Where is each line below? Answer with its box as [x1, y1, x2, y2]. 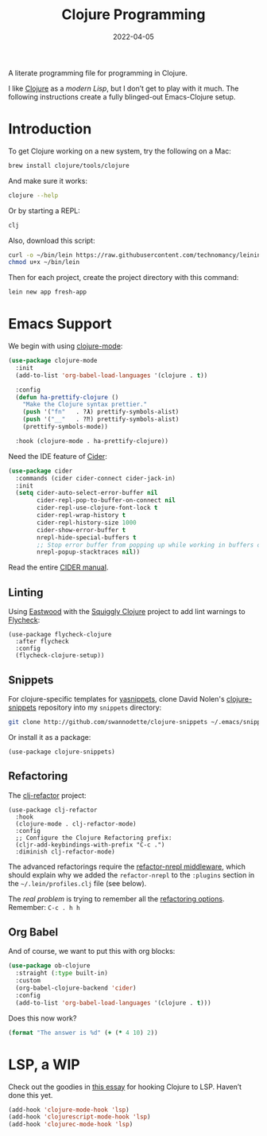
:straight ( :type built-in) [15, 969, 109, 978]
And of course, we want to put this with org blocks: [8, 947, 176, 956]
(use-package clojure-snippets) [8, 748, 115, 756]
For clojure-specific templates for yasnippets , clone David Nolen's [8, 694, 225, 703]
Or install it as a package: [8, 732, 91, 741]
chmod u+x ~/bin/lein [8, 259, 80, 266]
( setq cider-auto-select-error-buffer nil [15, 489, 158, 497]
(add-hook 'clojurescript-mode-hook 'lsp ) [8, 1113, 151, 1121]
